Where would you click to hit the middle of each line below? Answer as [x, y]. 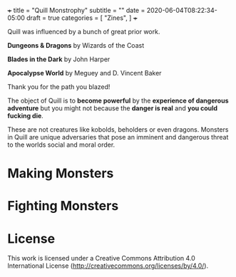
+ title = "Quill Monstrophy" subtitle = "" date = [76, 10]
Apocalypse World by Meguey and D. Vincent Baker [84, 73]
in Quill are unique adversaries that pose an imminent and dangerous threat [118, 137]
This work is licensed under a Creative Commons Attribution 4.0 [102, 258]
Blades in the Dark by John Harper [59, 59]
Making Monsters [61, 173]
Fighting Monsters [63, 206]
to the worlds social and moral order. [61, 145]
